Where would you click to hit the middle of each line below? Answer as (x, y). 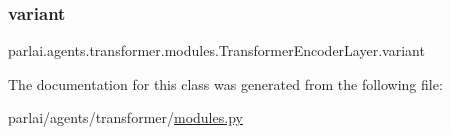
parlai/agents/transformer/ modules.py (125, 117)
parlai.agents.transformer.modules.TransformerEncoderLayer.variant (216, 50)
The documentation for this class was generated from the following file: (225, 83)
